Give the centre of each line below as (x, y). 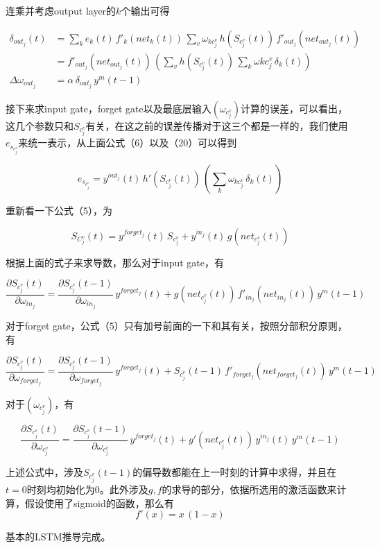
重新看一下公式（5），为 (59, 210)
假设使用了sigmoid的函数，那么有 (99, 503)
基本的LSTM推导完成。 (58, 537)
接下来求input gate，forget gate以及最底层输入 (109, 108)
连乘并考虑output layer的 (61, 10)
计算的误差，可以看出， (294, 108)
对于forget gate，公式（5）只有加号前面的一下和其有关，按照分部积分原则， (176, 325)
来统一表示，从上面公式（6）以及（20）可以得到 (128, 143)
